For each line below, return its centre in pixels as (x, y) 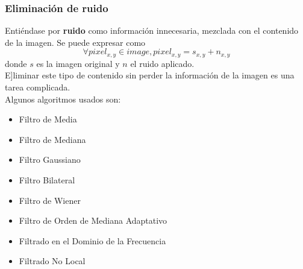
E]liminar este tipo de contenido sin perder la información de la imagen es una (150, 75)
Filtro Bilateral (47, 180)
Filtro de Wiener (50, 200)
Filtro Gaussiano (50, 160)
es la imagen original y (78, 63)
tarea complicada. (38, 87)
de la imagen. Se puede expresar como (75, 42)
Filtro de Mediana (52, 139)
